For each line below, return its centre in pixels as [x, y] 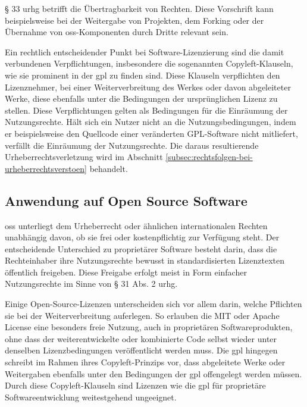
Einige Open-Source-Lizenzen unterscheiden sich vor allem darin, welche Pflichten [153, 304]
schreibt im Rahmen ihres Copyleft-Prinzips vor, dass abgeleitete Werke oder [145, 362]
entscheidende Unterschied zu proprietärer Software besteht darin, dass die [141, 248]
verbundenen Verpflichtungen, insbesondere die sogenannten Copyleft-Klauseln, [149, 63]
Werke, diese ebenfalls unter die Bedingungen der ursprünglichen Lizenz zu [141, 98]
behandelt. [109, 168]
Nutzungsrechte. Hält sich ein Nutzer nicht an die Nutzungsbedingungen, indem [151, 122]
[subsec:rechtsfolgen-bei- [209, 157]
